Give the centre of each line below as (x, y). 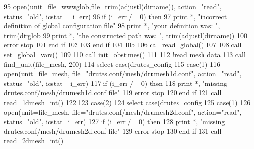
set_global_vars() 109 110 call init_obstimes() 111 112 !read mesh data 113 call (125, 54)
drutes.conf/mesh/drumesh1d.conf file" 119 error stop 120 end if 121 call (113, 93)
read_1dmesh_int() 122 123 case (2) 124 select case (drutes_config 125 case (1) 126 (127, 102)
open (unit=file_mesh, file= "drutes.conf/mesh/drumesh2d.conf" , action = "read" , (123, 112)
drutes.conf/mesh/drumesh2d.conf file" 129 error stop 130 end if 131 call (113, 131)
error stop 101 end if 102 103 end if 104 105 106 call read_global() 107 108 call (123, 45)
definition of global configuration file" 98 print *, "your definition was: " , (112, 26)
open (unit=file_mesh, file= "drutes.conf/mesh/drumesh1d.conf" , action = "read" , (123, 74)
